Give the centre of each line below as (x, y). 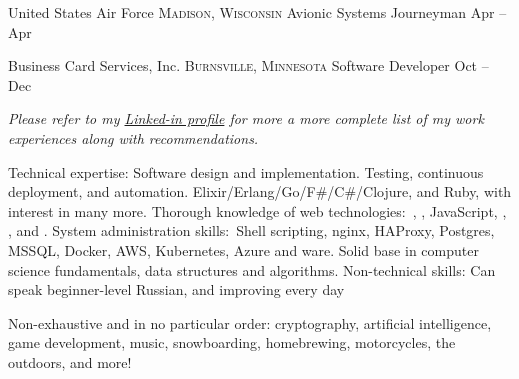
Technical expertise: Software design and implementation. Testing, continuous (246, 171)
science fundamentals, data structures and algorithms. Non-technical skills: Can (252, 269)
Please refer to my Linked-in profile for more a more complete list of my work (246, 118)
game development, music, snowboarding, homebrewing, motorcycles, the (232, 342)
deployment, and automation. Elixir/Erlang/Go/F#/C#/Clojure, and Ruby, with (260, 191)
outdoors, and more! (70, 361)
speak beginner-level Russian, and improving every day (176, 289)
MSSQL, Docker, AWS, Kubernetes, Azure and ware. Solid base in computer (243, 249)
